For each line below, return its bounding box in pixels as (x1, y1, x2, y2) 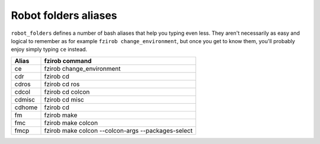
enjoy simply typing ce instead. (11, 46, 88, 53)
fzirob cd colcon (44, 87, 90, 96)
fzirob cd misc (44, 95, 84, 103)
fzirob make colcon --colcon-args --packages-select (44, 126, 193, 135)
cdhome (14, 103, 38, 112)
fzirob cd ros (44, 80, 80, 88)
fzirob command (44, 57, 92, 65)
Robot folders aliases (11, 9, 118, 22)
